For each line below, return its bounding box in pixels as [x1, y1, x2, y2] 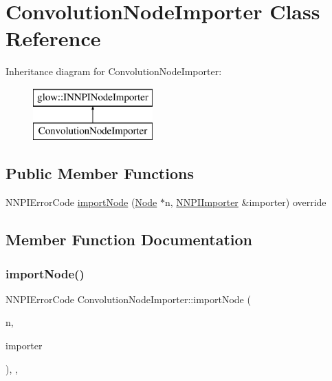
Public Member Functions [5, 163, 194, 184]
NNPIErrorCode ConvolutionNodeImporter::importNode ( [5, 291, 251, 306]
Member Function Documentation [5, 229, 253, 250]
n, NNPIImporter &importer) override [165, 195, 327, 209]
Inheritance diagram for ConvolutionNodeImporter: [5, 64, 222, 79]
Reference [5, 24, 101, 52]
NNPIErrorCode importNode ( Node [5, 195, 157, 209]
